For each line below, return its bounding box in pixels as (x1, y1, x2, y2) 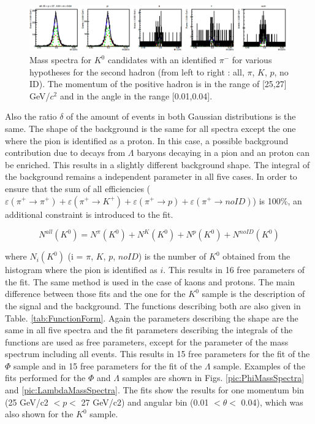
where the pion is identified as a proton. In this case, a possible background (5, 134, 289, 147)
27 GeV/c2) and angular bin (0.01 (81, 395, 209, 408)
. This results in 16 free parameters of (163, 263, 305, 276)
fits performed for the (5, 371, 86, 384)
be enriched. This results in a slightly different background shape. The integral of (5, 158, 310, 171)
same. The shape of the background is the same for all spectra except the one (5, 121, 296, 134)
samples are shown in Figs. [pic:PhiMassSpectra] (122, 371, 305, 384)
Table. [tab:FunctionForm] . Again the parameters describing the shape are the (5, 311, 298, 324)
